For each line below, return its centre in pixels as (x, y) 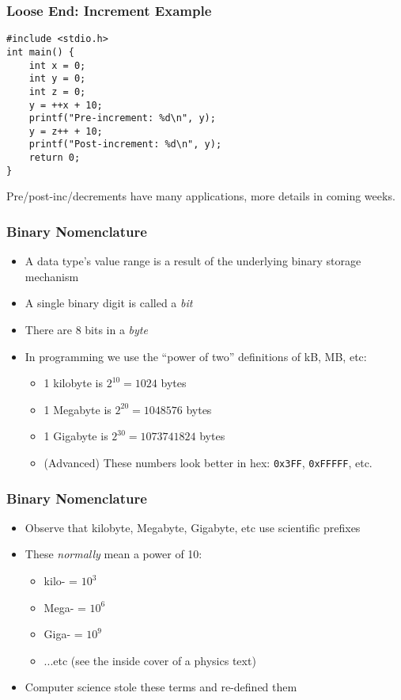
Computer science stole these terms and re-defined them (161, 687)
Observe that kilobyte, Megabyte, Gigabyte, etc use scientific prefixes (193, 527)
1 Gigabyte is (76, 436)
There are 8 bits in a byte (86, 330)
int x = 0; (57, 65)
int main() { (40, 52)
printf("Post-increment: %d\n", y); (125, 145)
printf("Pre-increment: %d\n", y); (122, 118)
